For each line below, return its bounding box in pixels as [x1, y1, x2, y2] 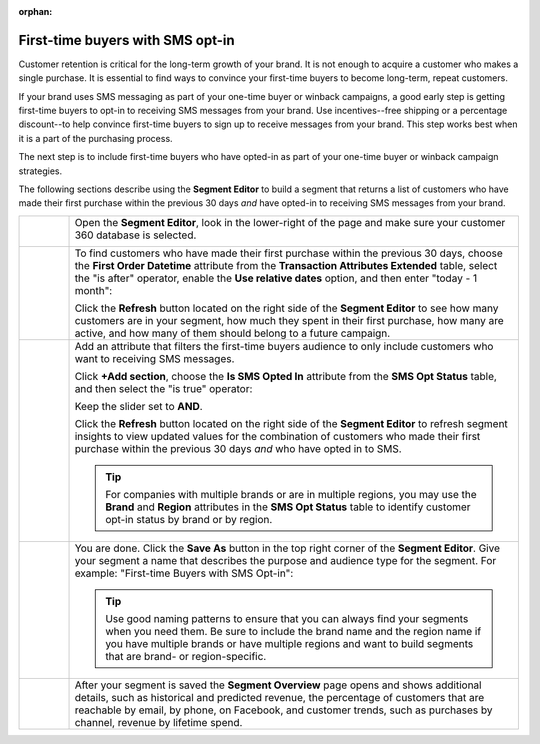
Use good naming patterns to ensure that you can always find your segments [105, 611, 469, 625]
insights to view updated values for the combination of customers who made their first [74, 429, 481, 443]
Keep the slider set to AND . [74, 399, 204, 413]
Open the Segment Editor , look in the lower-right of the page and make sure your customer [74, 215, 506, 229]
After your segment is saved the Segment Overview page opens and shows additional [74, 678, 482, 692]
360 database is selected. [74, 228, 197, 242]
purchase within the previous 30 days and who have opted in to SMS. [74, 441, 402, 455]
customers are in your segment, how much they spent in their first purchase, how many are [74, 313, 504, 327]
